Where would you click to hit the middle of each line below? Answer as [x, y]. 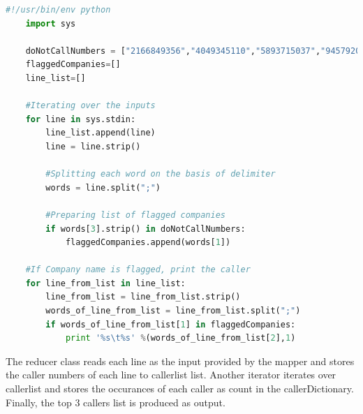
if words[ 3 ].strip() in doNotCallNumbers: [146, 229]
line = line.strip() [93, 146]
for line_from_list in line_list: [105, 283]
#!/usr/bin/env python [58, 10]
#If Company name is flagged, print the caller [138, 270]
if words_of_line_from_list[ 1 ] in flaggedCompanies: [171, 324]
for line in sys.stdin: [81, 119]
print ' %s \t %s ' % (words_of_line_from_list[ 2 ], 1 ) [180, 338]
